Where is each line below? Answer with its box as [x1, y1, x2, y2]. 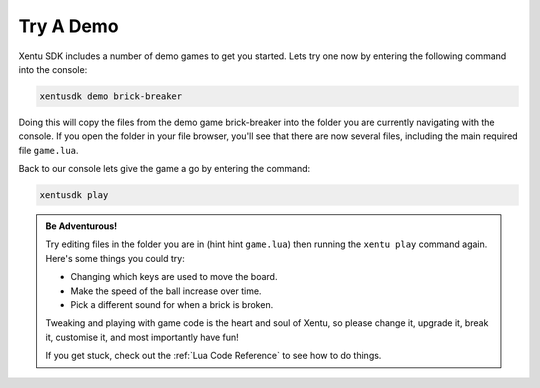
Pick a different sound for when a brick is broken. [70, 299, 274, 310]
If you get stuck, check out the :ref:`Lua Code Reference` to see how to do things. [45, 350, 382, 362]
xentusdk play [39, 190, 109, 201]
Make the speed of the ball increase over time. [70, 285, 262, 297]
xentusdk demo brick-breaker [39, 90, 183, 102]
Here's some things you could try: [45, 252, 185, 264]
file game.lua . [18, 144, 79, 156]
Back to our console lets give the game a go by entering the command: [18, 163, 311, 175]
